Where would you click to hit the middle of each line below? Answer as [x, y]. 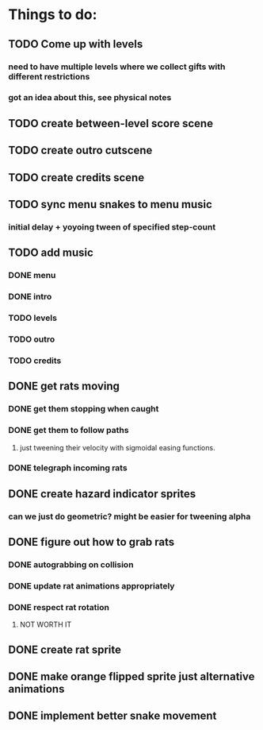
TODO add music [51, 253]
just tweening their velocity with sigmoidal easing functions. [117, 447]
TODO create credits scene [76, 178]
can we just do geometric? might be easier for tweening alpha [130, 516]
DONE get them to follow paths [69, 431]
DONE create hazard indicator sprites [102, 494]
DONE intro [30, 297]
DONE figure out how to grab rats [91, 542]
